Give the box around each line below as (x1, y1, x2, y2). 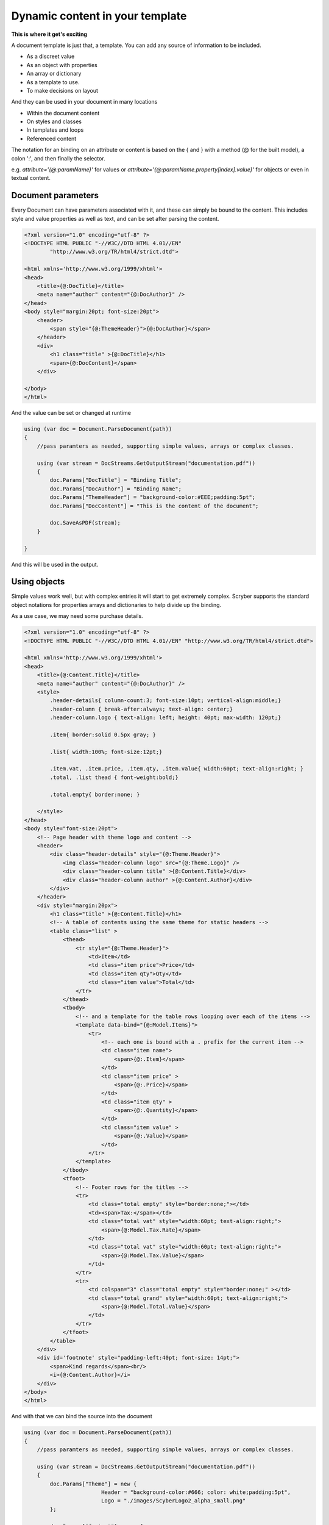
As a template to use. (26, 78, 80, 85)
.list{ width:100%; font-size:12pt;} (49, 748, 163, 755)
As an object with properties (26, 61, 97, 68)
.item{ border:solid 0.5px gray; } (49, 731, 157, 738)
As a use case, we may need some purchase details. (11, 612, 143, 620)
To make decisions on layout (26, 87, 99, 94)
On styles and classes (26, 118, 82, 125)
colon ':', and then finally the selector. (11, 154, 106, 162)
